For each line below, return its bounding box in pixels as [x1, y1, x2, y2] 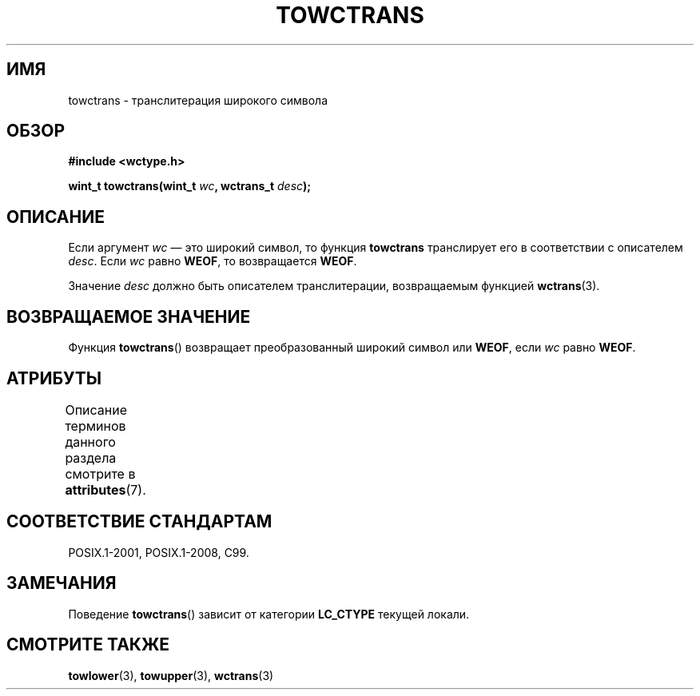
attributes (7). [65, 481, 146, 498]
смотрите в [65, 465, 136, 482]
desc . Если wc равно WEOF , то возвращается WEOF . [68, 254, 357, 268]
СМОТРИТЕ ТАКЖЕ [6, 634, 170, 655]
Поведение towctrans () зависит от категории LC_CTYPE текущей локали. [68, 607, 470, 621]
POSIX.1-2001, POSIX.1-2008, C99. [68, 545, 249, 559]
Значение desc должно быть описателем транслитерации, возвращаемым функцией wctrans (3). [68, 279, 600, 293]
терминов [65, 417, 126, 434]
